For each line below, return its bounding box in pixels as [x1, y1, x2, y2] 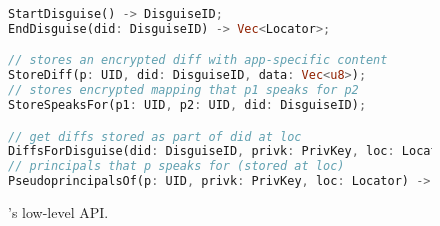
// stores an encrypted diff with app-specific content [8, 53, 388, 68]
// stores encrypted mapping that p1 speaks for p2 [8, 83, 359, 98]
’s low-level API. [8, 202, 109, 223]
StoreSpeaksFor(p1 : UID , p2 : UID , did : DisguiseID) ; [8, 98, 367, 113]
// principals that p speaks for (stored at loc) [8, 159, 345, 174]
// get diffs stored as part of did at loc [8, 129, 302, 144]
